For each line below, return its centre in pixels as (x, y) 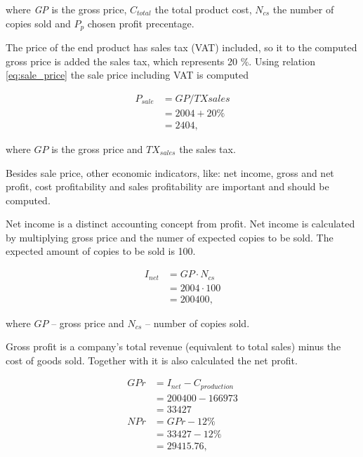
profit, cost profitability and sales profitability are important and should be (167, 186)
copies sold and (38, 23)
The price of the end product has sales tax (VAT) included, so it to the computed (181, 47)
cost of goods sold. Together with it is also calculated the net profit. (152, 360)
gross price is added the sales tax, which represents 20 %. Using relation (160, 61)
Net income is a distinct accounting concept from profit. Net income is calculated (180, 224)
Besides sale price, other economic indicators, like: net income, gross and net (170, 172)
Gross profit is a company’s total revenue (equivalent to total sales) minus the (173, 346)
